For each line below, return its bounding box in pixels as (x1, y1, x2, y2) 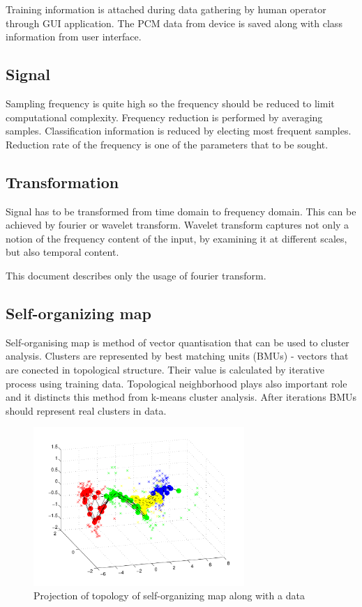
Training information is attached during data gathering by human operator (6, 2, 326, 16)
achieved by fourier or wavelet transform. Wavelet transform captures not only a (6, 217, 349, 232)
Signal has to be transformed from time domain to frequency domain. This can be (6, 203, 356, 218)
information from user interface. (6, 29, 142, 44)
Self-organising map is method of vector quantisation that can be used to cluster (6, 335, 349, 349)
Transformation (6, 171, 119, 192)
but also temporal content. (6, 245, 119, 259)
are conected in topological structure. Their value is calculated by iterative (6, 362, 324, 376)
